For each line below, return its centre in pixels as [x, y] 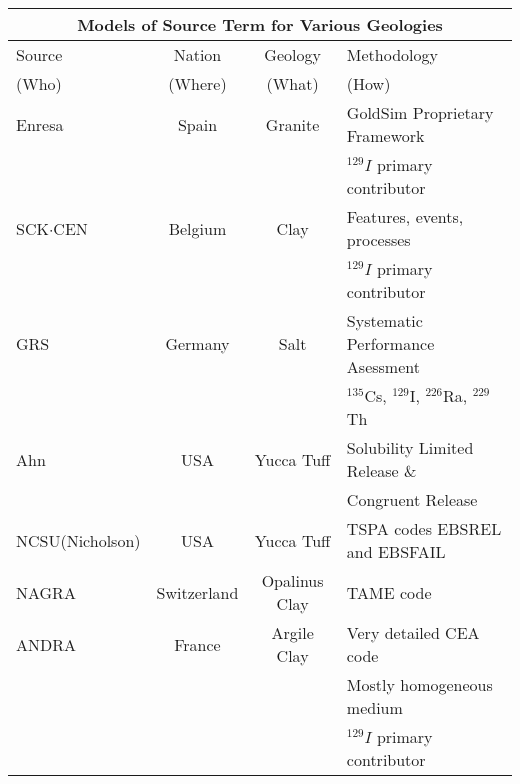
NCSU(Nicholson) [78, 540]
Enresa [40, 124]
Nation [197, 54]
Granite [292, 124]
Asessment [383, 366]
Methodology [392, 54]
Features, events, [405, 216]
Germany [197, 343]
